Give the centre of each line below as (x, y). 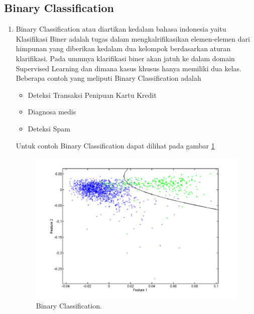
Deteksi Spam (49, 128)
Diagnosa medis (52, 112)
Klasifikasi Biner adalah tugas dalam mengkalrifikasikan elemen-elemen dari (133, 38)
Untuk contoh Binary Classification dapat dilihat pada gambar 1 (115, 145)
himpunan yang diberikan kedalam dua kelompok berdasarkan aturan (123, 48)
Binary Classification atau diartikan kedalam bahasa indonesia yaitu (121, 29)
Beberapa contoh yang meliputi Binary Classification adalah (108, 78)
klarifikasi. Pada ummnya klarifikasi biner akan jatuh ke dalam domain (125, 58)
